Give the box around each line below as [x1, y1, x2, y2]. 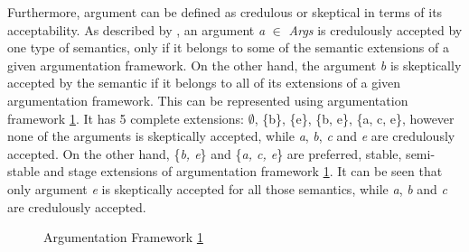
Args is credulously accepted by [288, 20, 463, 39]
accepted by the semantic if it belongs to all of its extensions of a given [7, 73, 401, 92]
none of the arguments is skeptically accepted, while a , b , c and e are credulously [7, 126, 455, 145]
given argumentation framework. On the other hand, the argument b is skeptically [7, 55, 462, 74]
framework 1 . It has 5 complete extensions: [7, 108, 245, 127]
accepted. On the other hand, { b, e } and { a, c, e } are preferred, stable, [7, 144, 402, 163]
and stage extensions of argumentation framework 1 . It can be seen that [43, 162, 443, 181]
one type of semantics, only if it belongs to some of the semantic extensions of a [7, 38, 449, 57]
